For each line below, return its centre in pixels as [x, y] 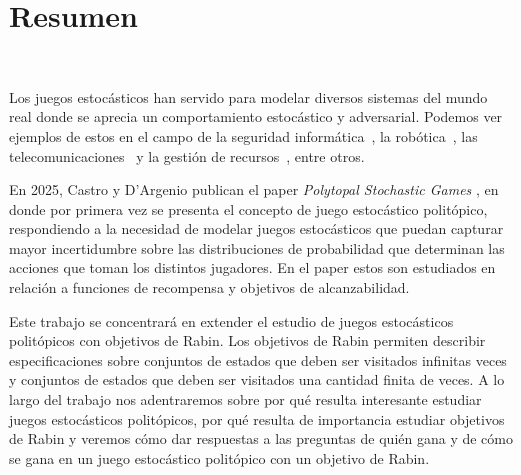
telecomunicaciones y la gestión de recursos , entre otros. [187, 155]
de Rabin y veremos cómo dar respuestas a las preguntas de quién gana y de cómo [261, 438]
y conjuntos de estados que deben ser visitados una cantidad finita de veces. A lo [257, 379]
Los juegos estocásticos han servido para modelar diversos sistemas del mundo [248, 96]
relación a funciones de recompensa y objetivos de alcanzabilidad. [209, 287]
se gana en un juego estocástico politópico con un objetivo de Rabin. [219, 457]
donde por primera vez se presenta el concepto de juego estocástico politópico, [248, 208]
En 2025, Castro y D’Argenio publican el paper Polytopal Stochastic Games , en [254, 189]
